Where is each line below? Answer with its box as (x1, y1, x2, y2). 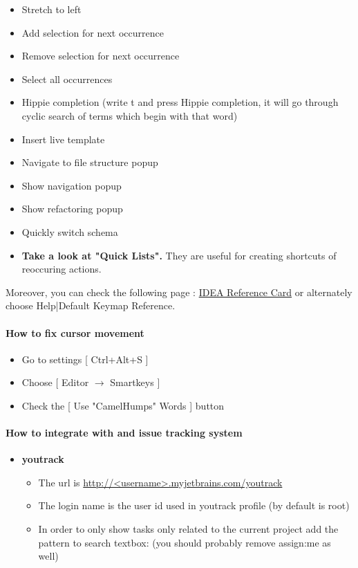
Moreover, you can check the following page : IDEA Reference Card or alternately (6, 284, 352, 299)
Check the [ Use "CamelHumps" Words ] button (21, 398, 225, 412)
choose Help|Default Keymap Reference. (6, 298, 176, 313)
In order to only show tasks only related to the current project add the (38, 522, 339, 536)
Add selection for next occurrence (21, 25, 164, 39)
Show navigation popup (21, 178, 122, 192)
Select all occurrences (21, 71, 113, 86)
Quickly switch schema (21, 224, 118, 239)
